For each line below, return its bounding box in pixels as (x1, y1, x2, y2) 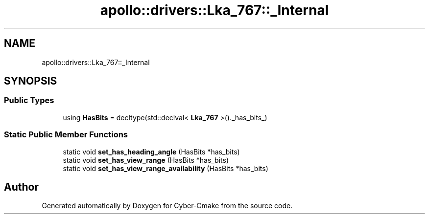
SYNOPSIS (4, 75, 57, 87)
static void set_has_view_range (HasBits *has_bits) (63, 155, 229, 164)
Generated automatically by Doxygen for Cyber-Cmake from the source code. (42, 201, 293, 210)
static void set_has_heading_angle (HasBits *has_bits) (63, 147, 240, 156)
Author (4, 180, 39, 193)
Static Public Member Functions (4, 130, 128, 140)
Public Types (4, 95, 54, 106)
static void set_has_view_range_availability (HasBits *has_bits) (63, 164, 268, 173)
